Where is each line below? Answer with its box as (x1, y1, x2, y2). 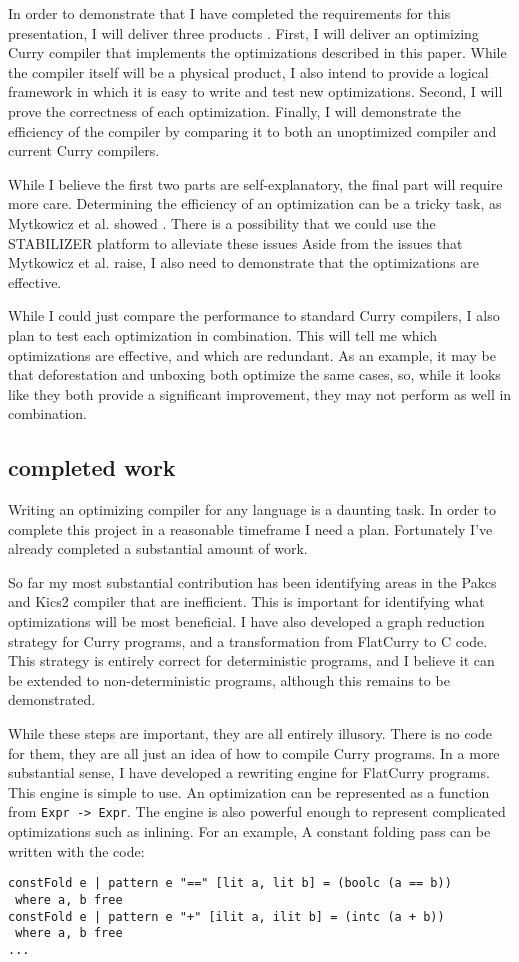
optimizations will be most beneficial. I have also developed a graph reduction (8, 611, 485, 632)
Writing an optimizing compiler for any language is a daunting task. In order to (8, 499, 497, 520)
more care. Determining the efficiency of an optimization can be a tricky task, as (8, 193, 502, 214)
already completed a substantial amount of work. (8, 538, 308, 559)
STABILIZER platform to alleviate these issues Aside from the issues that (8, 232, 463, 253)
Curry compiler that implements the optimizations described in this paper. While (8, 42, 507, 63)
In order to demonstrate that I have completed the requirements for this (8, 3, 451, 23)
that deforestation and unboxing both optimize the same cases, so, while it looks (8, 364, 501, 385)
